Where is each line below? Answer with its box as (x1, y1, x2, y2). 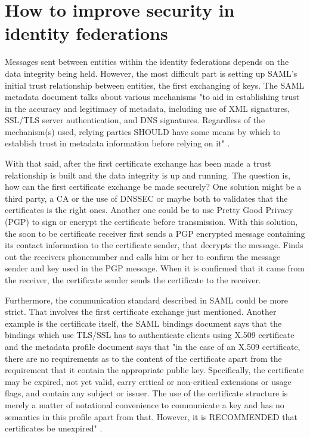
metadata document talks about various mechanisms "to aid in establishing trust (5, 90, 300, 103)
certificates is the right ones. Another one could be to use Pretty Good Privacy (5, 204, 293, 216)
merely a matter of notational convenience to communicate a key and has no (5, 398, 284, 411)
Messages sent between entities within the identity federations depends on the (5, 55, 289, 68)
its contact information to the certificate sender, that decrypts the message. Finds (5, 239, 303, 251)
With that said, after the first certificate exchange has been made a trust (5, 157, 271, 170)
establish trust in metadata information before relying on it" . (5, 137, 230, 149)
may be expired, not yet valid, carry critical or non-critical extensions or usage (5, 375, 292, 387)
